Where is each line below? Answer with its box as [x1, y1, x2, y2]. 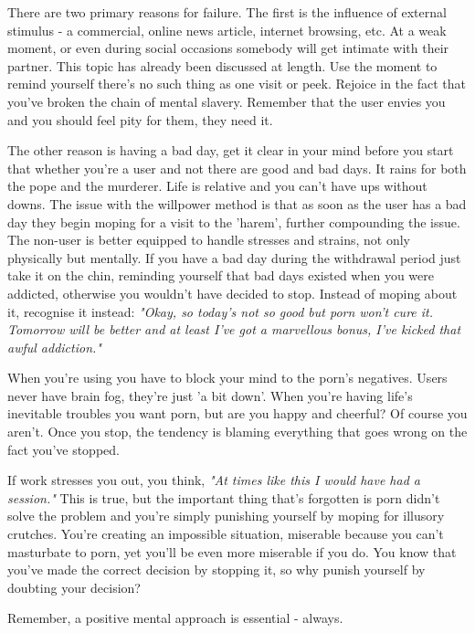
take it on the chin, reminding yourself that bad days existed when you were [7, 266, 435, 285]
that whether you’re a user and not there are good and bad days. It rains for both [7, 158, 467, 177]
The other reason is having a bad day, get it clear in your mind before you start [7, 141, 454, 160]
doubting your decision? [7, 577, 141, 596]
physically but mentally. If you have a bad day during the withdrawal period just [7, 248, 461, 267]
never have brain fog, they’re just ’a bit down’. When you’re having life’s [7, 385, 413, 405]
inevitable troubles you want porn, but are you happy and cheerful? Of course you [7, 404, 468, 423]
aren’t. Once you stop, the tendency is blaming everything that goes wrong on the [7, 422, 468, 441]
